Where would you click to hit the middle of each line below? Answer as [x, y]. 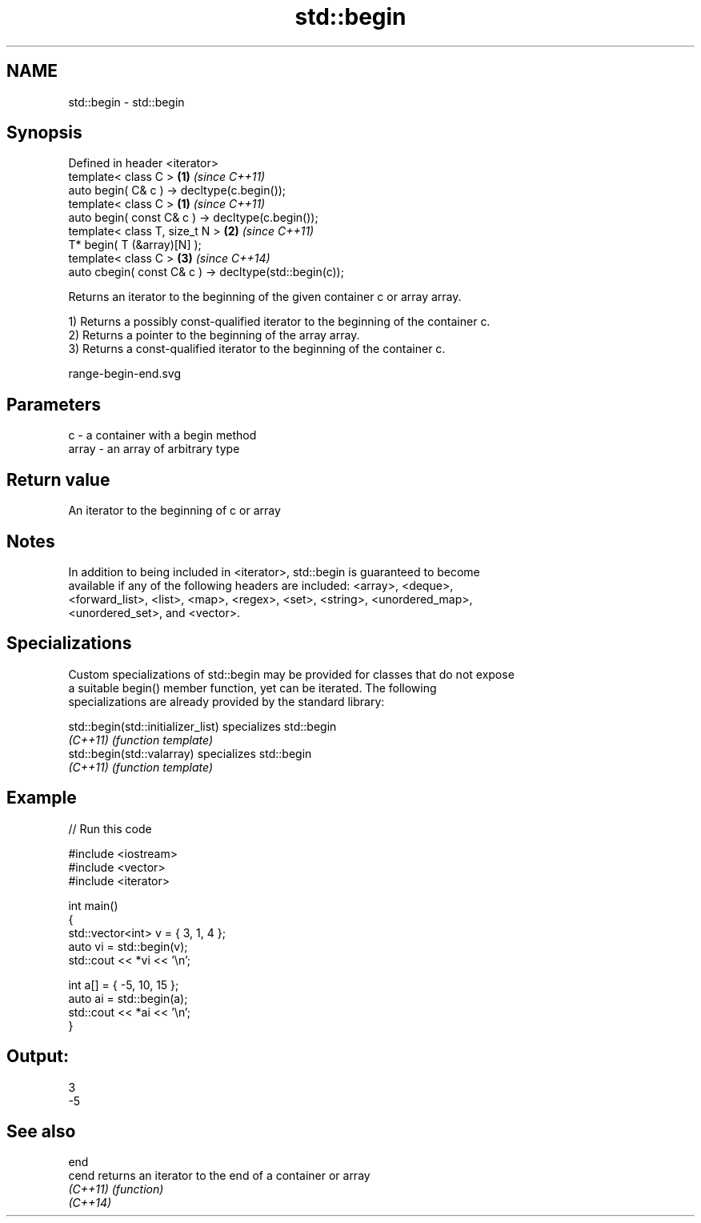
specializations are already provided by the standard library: [226, 701]
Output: [38, 1057]
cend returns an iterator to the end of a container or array [219, 1176]
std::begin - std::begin [126, 102]
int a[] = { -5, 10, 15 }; [124, 984]
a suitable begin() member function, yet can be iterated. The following [252, 688]
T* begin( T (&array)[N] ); [135, 245]
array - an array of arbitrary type [154, 449]
